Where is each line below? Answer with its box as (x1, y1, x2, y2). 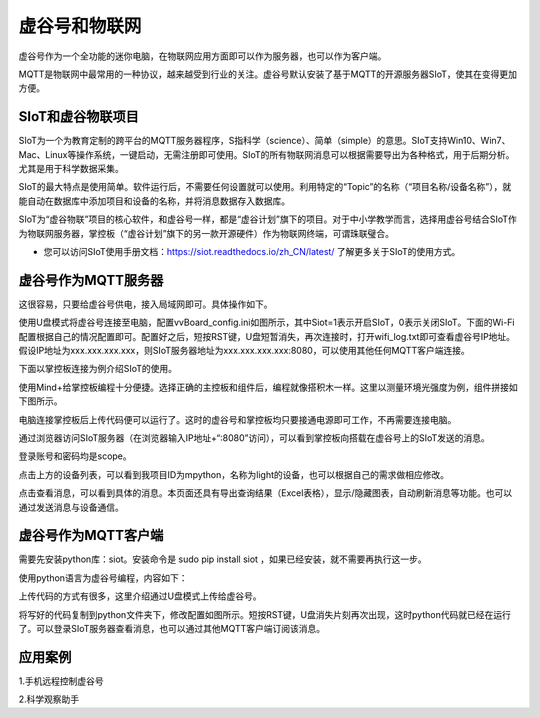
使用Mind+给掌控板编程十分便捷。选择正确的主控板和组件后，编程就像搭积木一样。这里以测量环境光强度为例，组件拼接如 (18, 381, 519, 393)
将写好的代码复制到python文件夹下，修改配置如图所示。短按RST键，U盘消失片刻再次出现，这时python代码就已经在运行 (18, 608, 512, 620)
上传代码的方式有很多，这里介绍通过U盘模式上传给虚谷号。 (18, 590, 262, 602)
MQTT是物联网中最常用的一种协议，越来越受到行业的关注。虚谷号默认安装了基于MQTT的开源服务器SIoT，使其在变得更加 (18, 68, 518, 80)
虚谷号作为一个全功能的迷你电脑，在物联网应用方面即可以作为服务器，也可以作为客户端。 (18, 50, 387, 62)
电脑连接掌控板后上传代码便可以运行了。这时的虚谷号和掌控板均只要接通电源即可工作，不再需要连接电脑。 (18, 413, 457, 425)
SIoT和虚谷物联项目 (18, 108, 139, 125)
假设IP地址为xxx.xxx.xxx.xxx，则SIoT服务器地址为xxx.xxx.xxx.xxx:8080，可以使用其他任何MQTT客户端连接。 (18, 345, 470, 357)
